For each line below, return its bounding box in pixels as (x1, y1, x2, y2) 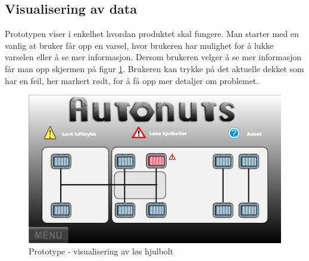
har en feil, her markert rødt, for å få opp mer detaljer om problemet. (5, 74, 259, 86)
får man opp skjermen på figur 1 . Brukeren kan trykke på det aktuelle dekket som (5, 62, 304, 74)
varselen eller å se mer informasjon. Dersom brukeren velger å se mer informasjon (5, 51, 301, 63)
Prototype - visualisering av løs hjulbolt (29, 245, 174, 257)
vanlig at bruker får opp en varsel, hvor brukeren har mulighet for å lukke (5, 39, 274, 51)
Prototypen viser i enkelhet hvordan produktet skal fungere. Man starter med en (5, 27, 299, 40)
